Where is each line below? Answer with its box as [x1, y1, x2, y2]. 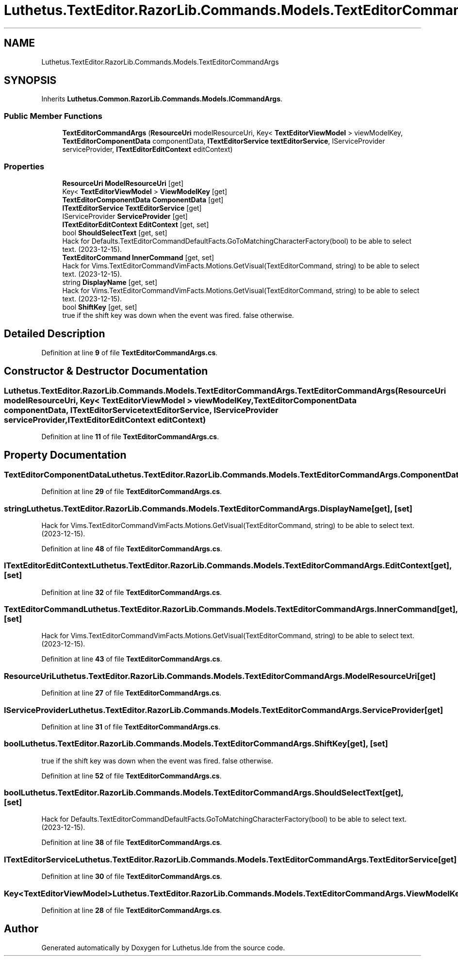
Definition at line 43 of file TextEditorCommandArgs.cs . [41, 655, 222, 663]
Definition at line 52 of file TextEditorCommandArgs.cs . [41, 771, 222, 780]
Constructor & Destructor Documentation [4, 365, 208, 378]
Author [4, 923, 38, 935]
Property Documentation [4, 449, 127, 462]
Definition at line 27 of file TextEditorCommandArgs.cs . [41, 689, 222, 697]
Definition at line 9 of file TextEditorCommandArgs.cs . [41, 348, 218, 357]
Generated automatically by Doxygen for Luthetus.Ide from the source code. [41, 943, 285, 952]
